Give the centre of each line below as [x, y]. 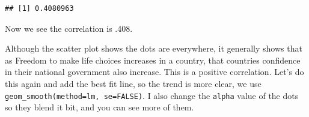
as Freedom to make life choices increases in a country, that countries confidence [153, 60]
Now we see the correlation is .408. [69, 28]
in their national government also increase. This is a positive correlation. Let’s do [154, 72]
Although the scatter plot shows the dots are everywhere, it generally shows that [154, 48]
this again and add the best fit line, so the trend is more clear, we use [133, 83]
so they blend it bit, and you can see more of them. [99, 107]
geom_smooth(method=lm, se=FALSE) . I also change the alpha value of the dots [152, 95]
